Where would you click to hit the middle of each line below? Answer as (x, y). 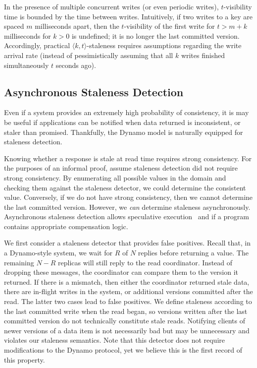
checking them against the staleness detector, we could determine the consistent (125, 187)
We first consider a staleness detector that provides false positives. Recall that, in (128, 243)
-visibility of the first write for (169, 26)
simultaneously (26, 65)
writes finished (203, 55)
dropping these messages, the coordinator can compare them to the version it (121, 272)
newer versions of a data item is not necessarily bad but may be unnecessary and (127, 330)
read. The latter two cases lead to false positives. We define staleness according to (128, 301)
